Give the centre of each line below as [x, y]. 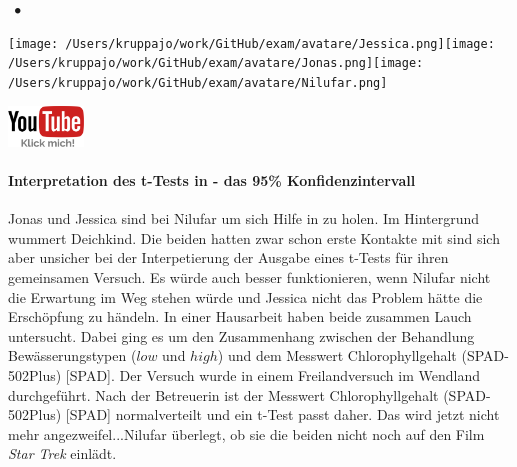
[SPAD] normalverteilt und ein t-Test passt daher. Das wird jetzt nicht [282, 414]
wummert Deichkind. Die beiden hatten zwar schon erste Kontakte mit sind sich [254, 237]
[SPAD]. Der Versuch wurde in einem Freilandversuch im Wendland [273, 374]
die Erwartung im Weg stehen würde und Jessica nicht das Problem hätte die [245, 296]
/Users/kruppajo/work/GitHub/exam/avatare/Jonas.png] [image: [216, 63]
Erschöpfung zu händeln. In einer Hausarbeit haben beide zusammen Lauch [240, 316]
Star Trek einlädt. [62, 453]
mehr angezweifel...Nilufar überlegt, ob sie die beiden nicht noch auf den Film [246, 433]
